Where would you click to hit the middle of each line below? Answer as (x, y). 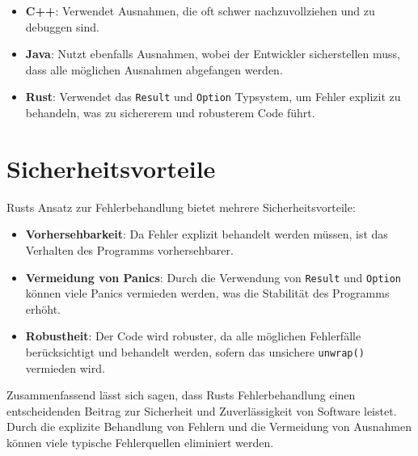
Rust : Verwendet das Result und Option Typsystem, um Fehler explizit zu (213, 97)
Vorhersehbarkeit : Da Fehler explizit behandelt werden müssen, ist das (207, 234)
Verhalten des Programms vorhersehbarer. (129, 249)
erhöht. (43, 308)
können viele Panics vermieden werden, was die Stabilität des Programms (207, 293)
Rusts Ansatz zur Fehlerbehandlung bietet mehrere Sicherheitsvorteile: (181, 207)
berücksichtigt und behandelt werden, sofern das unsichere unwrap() (195, 351)
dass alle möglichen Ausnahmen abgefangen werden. (154, 69)
